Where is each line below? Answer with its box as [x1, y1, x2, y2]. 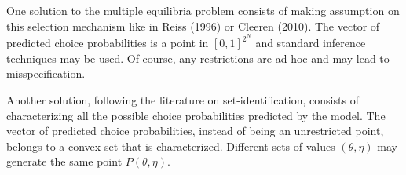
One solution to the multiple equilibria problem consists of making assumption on [6, 2, 400, 18]
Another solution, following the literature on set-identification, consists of [6, 92, 359, 108]
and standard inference [255, 35, 366, 51]
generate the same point [6, 153, 123, 170]
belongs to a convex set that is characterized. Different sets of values [6, 137, 335, 154]
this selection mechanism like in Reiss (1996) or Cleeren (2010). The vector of [6, 17, 380, 34]
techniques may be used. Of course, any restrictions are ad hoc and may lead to [6, 49, 390, 66]
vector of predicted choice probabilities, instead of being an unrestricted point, [6, 122, 384, 139]
